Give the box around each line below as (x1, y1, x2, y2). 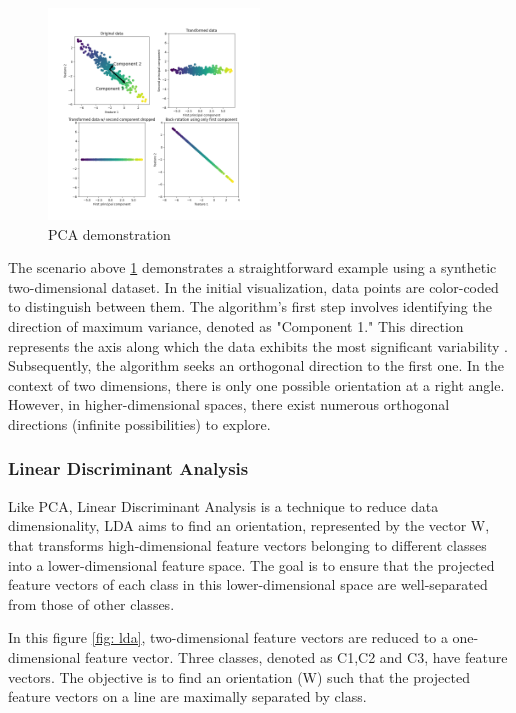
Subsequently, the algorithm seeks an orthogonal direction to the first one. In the (8, 355, 504, 376)
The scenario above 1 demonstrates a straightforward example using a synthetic (8, 257, 497, 278)
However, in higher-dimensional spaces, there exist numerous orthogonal (8, 394, 450, 415)
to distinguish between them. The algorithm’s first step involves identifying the (8, 296, 492, 317)
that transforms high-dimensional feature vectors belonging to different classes (8, 534, 487, 555)
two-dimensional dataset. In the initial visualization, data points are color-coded (8, 276, 499, 297)
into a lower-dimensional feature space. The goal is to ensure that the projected (8, 554, 495, 575)
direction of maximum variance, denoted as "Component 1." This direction (8, 315, 464, 336)
